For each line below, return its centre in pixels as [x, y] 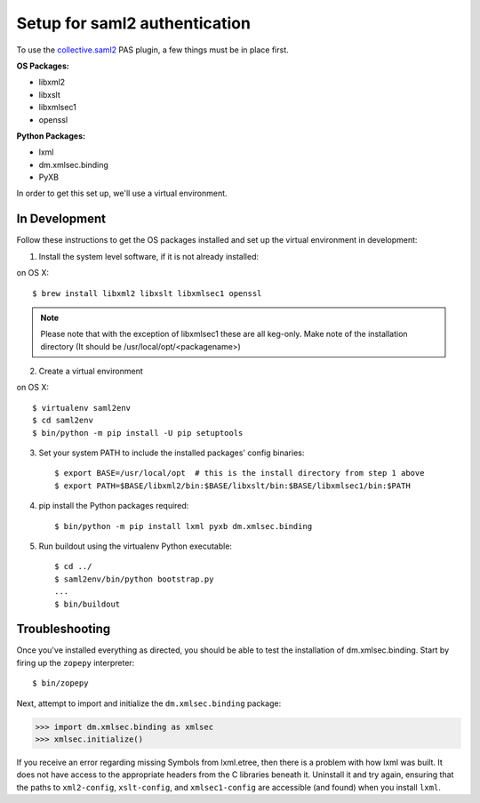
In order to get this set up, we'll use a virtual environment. [122, 193]
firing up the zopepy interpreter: [76, 662]
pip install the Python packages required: [114, 506]
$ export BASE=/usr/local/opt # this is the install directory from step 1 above [240, 473]
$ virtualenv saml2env [82, 408]
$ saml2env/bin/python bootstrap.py [134, 579]
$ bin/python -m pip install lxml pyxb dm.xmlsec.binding [184, 526]
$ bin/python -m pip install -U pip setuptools [138, 433]
